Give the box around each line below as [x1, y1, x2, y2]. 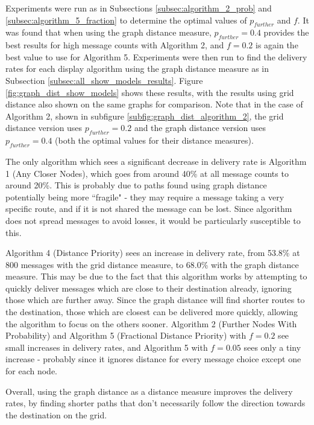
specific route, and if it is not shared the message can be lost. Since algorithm [5, 202, 292, 215]
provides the [263, 26, 309, 39]
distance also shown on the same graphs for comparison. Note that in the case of [5, 98, 303, 110]
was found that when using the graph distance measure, [5, 26, 212, 39]
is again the [256, 39, 298, 51]
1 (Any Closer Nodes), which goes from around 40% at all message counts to [5, 167, 289, 179]
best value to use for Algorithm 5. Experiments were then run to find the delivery [5, 50, 307, 63]
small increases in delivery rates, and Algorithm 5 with [5, 340, 208, 353]
